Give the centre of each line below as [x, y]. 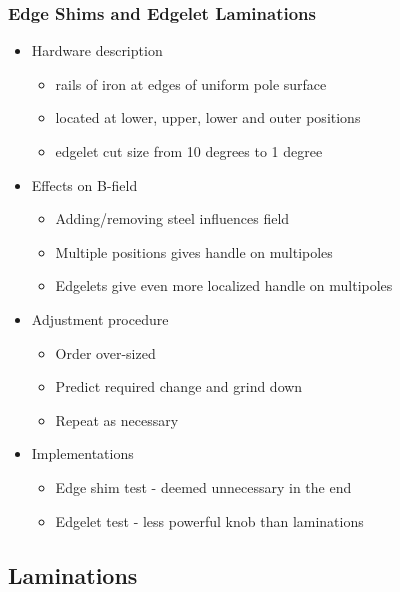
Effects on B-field [84, 184]
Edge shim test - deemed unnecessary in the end [203, 486]
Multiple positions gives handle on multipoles [194, 251]
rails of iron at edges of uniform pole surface [191, 83]
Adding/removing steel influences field [172, 218]
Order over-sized [105, 352]
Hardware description [97, 50]
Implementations [82, 453]
